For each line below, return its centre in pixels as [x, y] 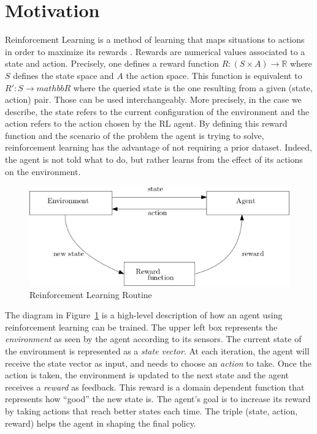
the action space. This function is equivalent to [214, 75]
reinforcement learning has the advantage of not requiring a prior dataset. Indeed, [158, 147]
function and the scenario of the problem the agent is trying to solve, [135, 135]
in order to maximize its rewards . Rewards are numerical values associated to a [155, 51]
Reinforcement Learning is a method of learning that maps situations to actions [155, 39]
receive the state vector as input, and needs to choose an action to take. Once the [158, 363]
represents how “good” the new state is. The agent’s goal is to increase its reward [158, 399]
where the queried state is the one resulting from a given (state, [193, 87]
